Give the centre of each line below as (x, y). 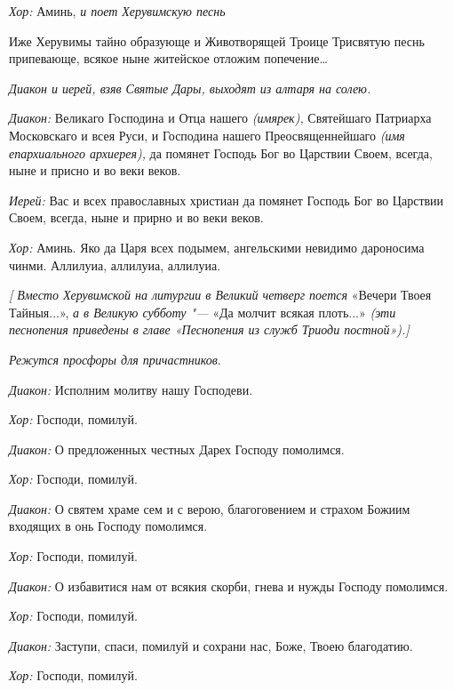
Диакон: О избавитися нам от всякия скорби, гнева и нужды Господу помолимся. (229, 586)
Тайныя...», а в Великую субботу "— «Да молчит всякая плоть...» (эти (203, 312)
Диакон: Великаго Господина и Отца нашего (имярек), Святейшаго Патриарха (220, 118)
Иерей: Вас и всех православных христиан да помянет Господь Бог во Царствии (227, 200)
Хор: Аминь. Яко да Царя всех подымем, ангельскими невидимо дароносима (217, 247)
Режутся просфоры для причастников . (115, 359)
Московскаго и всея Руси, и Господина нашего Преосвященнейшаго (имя (207, 135)
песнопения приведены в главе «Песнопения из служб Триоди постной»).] (209, 329)
